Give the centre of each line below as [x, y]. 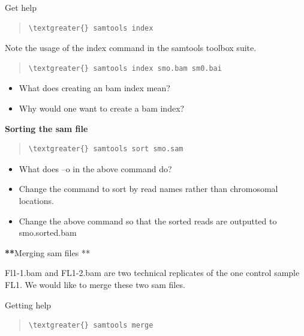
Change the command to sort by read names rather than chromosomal [148, 189]
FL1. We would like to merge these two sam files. [95, 284]
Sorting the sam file [46, 128]
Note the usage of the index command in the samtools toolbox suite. [131, 48]
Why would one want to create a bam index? [102, 108]
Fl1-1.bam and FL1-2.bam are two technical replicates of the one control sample [152, 273]
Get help [21, 7]
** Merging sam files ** [47, 252]
